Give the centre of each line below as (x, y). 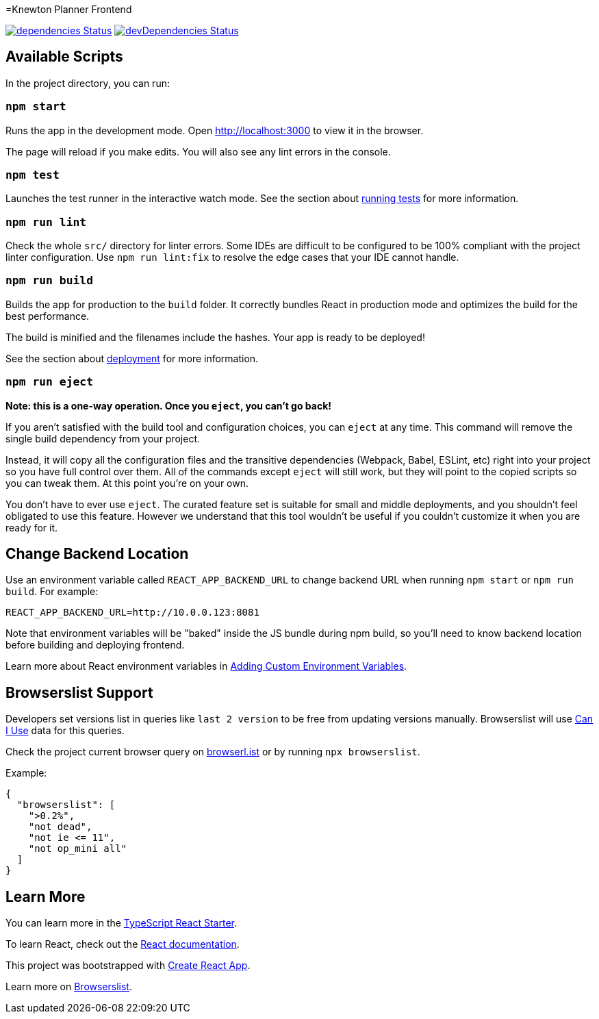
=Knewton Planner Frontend (69, 9)
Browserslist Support (79, 692)
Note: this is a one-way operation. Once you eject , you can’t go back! (169, 405)
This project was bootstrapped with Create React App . (128, 966)
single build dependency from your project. (103, 438)
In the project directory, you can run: (88, 83)
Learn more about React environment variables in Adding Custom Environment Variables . (206, 666)
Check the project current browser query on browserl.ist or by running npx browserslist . (213, 752)
